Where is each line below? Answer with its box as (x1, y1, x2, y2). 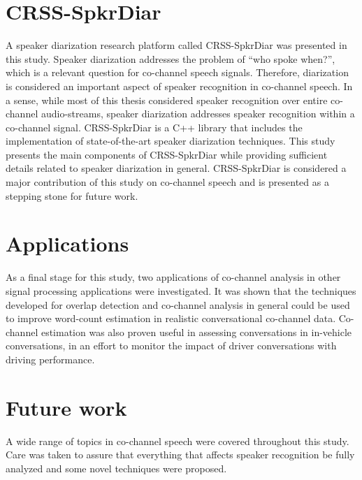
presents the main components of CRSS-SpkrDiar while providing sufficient (6, 147, 328, 161)
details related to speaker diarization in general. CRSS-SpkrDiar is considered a (6, 161, 347, 175)
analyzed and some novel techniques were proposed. (6, 460, 227, 475)
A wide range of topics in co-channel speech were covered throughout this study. (6, 433, 349, 448)
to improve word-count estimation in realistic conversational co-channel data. (6, 311, 336, 326)
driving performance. (6, 351, 95, 366)
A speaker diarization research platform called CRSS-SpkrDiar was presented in (6, 38, 347, 52)
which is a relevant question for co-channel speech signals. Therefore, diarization (6, 65, 349, 80)
